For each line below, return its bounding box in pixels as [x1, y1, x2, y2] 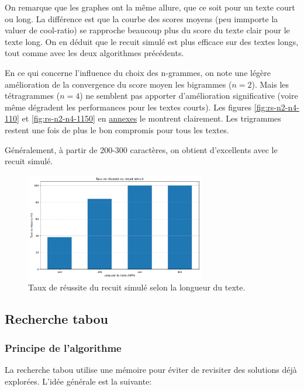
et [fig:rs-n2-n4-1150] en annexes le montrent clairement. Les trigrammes [22, 112, 281, 124]
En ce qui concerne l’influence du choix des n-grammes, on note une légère [5, 66, 271, 78]
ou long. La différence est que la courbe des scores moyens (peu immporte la [5, 12, 278, 25]
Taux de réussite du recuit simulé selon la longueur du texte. [28, 281, 246, 293]
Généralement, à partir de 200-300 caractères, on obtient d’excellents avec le [5, 143, 278, 155]
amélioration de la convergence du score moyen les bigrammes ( [5, 78, 232, 90]
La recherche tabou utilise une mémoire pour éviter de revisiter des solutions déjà [5, 363, 297, 375]
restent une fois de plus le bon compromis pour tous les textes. [5, 123, 229, 136]
